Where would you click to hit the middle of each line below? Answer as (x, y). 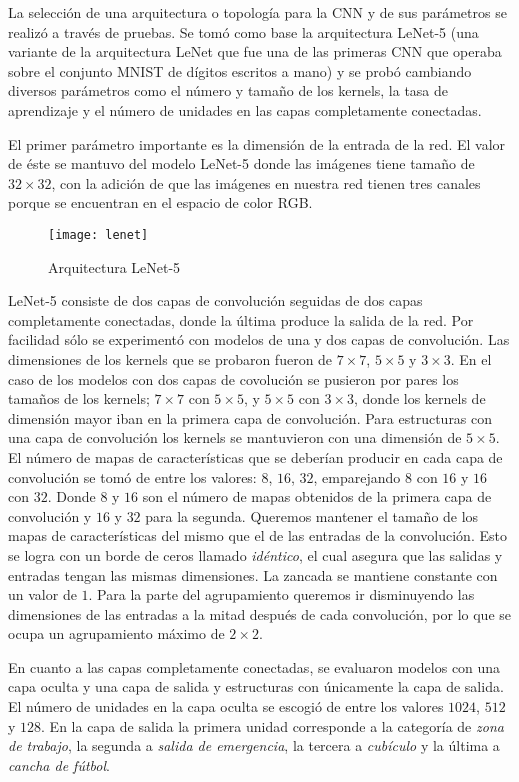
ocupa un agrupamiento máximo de (116, 633)
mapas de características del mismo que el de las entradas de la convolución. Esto (257, 535)
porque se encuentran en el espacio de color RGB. (160, 202)
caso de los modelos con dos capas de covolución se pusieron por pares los (233, 378)
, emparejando (357, 476)
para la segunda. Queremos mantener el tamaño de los (312, 515)
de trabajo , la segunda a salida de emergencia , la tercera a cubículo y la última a (254, 745)
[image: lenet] (98, 234)
